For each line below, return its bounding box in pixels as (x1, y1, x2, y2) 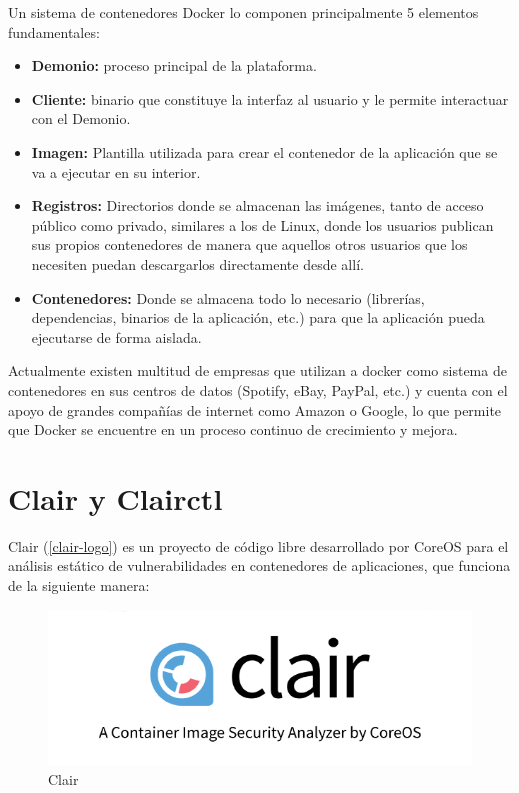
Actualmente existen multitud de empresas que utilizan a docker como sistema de (8, 360, 507, 381)
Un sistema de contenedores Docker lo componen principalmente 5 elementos (8, 2, 479, 22)
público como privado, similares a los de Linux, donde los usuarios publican (31, 214, 494, 235)
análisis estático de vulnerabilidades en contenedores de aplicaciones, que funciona (8, 555, 511, 576)
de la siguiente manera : (8, 575, 150, 595)
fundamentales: (8, 21, 100, 42)
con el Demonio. (31, 108, 131, 129)
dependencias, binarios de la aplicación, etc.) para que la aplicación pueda (31, 307, 485, 328)
